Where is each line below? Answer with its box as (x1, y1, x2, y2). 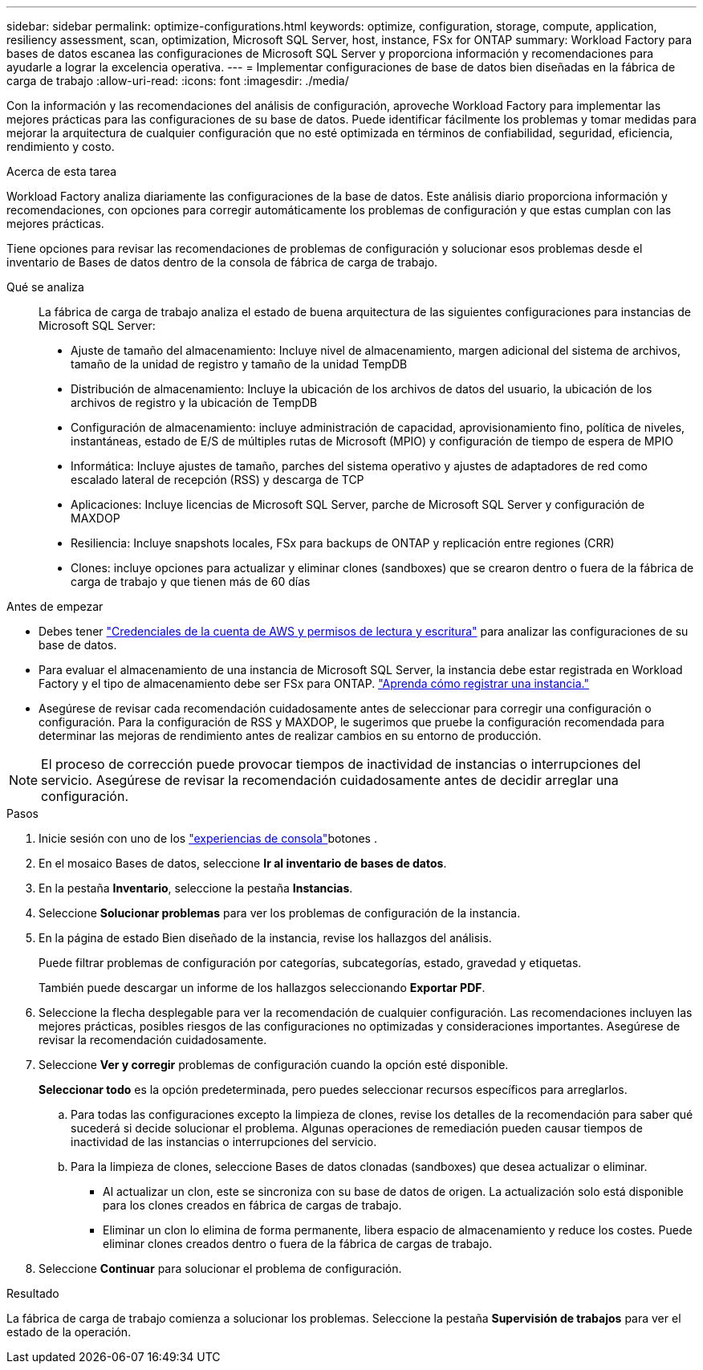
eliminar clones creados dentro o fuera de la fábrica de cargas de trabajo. (103, 1237, 493, 1250)
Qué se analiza (6, 280, 84, 294)
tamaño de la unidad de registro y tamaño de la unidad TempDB (71, 357, 408, 371)
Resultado (6, 1287, 59, 1300)
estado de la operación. (6, 1325, 132, 1339)
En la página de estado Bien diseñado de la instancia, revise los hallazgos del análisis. (39, 931, 492, 945)
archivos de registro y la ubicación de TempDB (71, 396, 318, 409)
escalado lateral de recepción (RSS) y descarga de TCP (71, 473, 364, 486)
